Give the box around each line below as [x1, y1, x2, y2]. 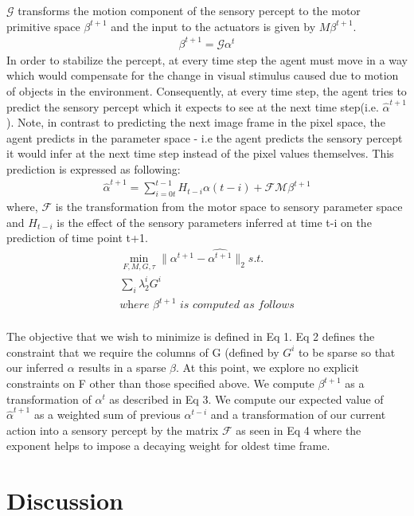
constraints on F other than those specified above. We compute [6, 375, 314, 392]
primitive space [6, 18, 80, 34]
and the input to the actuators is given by [111, 18, 316, 34]
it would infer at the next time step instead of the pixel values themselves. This [6, 145, 394, 162]
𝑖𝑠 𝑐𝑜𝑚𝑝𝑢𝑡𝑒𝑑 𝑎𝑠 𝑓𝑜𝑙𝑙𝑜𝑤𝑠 [179, 299, 295, 311]
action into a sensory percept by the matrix [6, 421, 219, 438]
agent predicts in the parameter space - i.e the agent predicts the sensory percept [6, 129, 403, 146]
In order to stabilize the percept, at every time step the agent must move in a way [6, 51, 408, 68]
